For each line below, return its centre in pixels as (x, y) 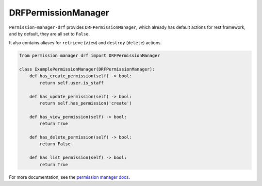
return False (55, 144)
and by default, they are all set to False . (49, 34)
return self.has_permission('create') (86, 103)
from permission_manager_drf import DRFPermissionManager (90, 56)
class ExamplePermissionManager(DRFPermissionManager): (87, 69)
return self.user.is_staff (72, 83)
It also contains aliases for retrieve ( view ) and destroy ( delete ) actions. (85, 43)
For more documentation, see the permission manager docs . (70, 177)
